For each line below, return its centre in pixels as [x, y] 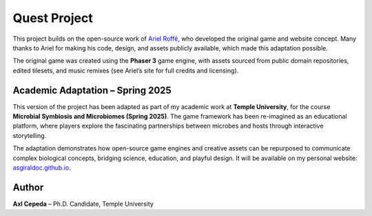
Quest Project [53, 18]
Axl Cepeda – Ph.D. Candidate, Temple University [83, 204]
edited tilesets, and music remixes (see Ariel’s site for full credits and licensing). [126, 70]
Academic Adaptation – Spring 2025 [92, 90]
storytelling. [30, 135]
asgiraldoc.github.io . [42, 167]
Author [28, 187]
